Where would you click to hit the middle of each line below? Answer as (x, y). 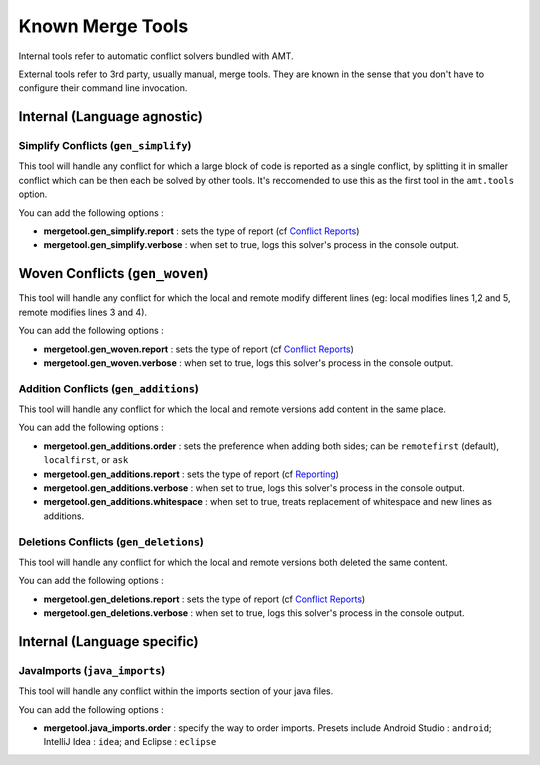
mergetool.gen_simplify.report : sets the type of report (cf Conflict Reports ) (201, 231)
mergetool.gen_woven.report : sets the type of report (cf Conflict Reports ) (199, 349)
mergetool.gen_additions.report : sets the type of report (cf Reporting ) (191, 474)
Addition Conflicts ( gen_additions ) (109, 388)
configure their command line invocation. (103, 88)
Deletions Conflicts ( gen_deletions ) (111, 542)
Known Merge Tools (103, 26)
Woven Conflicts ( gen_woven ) (113, 273)
